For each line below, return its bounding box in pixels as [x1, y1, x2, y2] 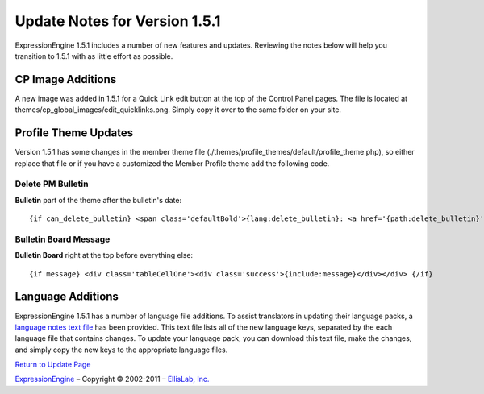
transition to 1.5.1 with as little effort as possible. [15, 51, 173, 60]
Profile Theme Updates [15, 126, 133, 140]
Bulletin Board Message [15, 234, 111, 245]
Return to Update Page [15, 359, 91, 370]
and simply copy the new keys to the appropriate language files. [15, 345, 228, 355]
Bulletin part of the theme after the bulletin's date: [15, 195, 181, 205]
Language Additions [15, 290, 119, 304]
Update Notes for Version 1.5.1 [15, 12, 221, 30]
